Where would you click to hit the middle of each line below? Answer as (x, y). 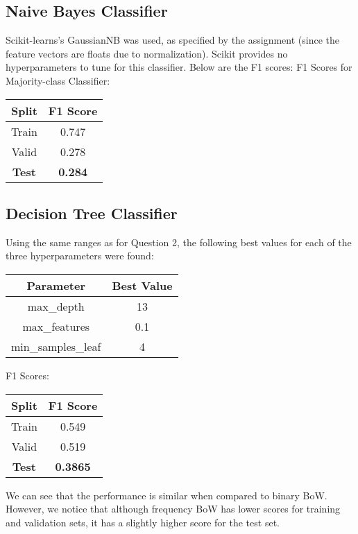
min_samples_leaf (56, 346)
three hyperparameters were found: (80, 256)
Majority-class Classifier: (58, 80)
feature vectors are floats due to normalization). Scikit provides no (147, 53)
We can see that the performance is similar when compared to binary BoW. (167, 495)
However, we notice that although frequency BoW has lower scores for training (173, 509)
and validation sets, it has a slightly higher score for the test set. (143, 522)
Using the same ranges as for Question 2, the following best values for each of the (179, 242)
